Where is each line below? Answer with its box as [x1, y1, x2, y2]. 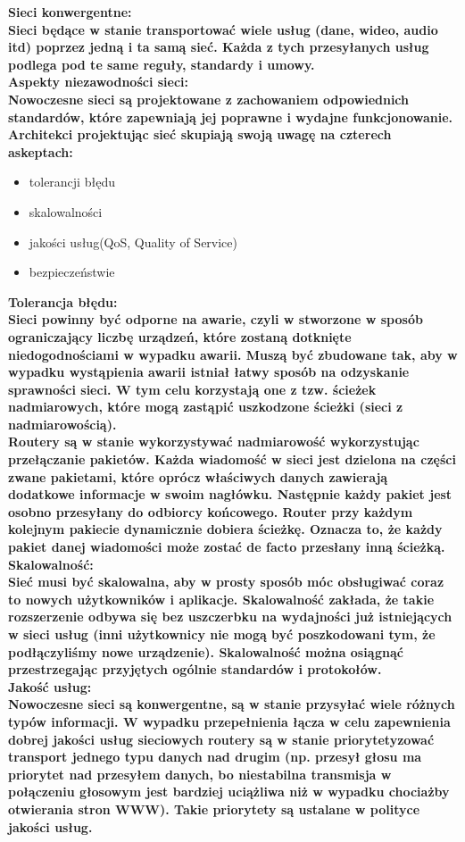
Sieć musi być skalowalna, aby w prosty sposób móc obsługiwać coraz [8, 572, 444, 591]
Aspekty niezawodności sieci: [8, 72, 189, 91]
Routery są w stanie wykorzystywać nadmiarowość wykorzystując [8, 432, 419, 451]
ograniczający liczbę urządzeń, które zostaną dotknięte [8, 327, 352, 346]
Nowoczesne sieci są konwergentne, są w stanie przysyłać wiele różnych [8, 695, 455, 713]
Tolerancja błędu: [8, 292, 118, 311]
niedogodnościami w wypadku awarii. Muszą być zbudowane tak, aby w [8, 345, 458, 363]
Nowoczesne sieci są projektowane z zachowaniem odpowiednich [8, 89, 410, 108]
